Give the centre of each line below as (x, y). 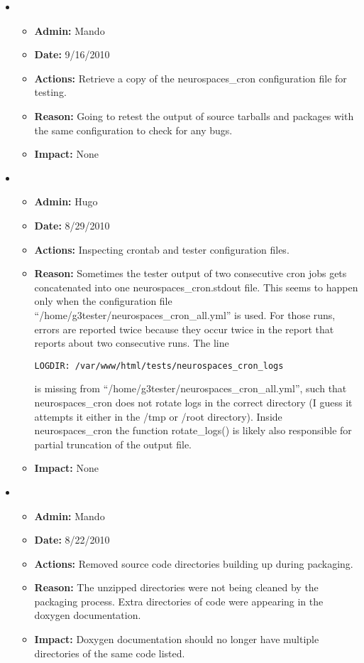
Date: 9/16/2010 (72, 54)
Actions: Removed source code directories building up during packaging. (194, 563)
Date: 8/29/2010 (72, 225)
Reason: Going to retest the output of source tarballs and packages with (194, 115)
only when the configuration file (103, 301)
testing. (50, 92)
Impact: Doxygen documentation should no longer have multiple (177, 639)
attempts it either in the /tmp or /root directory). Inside (158, 416)
